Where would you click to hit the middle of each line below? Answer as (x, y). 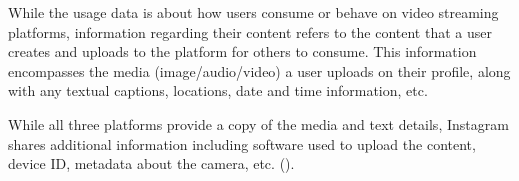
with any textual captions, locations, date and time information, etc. (218, 90)
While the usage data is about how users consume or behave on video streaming (253, 12)
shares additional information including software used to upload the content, (242, 143)
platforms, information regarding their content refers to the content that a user (250, 31)
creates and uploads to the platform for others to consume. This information (242, 51)
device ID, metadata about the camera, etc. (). (151, 163)
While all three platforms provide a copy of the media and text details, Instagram (258, 123)
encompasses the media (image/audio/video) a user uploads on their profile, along (259, 70)
